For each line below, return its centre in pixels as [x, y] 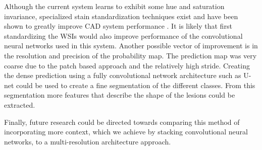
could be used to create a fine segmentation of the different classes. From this [136, 85]
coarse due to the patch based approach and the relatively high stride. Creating [127, 65]
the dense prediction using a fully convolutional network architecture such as [123, 75]
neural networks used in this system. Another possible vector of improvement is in [131, 46]
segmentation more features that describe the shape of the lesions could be [120, 95]
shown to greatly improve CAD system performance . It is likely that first [118, 26]
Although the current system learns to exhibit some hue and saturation [114, 6]
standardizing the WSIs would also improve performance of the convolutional [123, 35]
